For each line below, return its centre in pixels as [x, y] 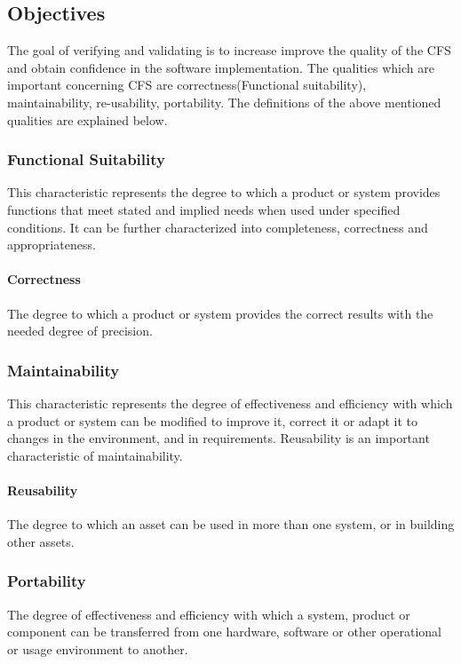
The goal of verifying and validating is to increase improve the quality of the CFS [229, 50]
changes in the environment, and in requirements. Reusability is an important [219, 438]
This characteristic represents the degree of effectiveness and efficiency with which [230, 403]
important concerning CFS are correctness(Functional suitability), [187, 85]
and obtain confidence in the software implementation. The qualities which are [221, 67]
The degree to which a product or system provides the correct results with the [220, 313]
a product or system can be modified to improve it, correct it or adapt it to [212, 420]
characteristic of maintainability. [95, 455]
